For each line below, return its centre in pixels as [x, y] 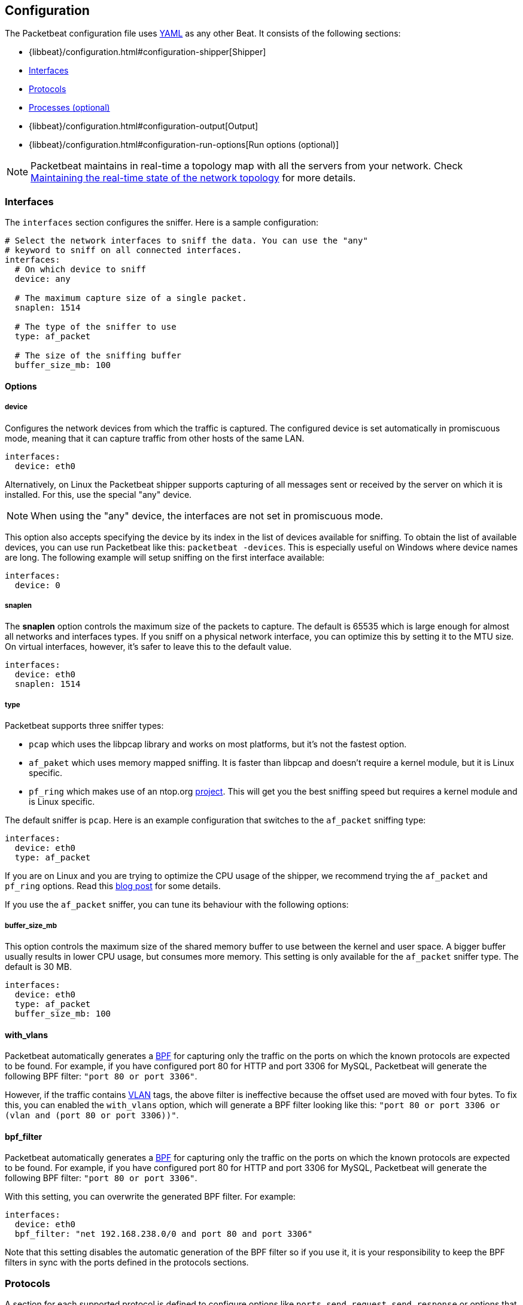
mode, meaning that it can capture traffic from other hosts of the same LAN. [155, 438]
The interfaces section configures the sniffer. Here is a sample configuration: [162, 223]
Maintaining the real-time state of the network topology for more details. [193, 178]
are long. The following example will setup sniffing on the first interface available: [165, 557]
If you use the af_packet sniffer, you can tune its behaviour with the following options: [177, 905]
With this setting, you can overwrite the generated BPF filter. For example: [150, 1197]
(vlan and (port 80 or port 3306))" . [92, 1115]
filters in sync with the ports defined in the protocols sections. [127, 1263]
